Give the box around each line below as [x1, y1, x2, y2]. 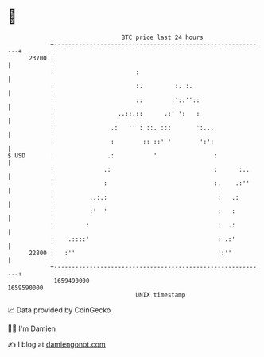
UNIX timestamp [135, 290, 186, 299]
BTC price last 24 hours [121, 33, 204, 41]
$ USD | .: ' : [7, 151, 218, 160]
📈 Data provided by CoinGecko [7, 305, 111, 315]
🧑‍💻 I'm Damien [7, 324, 56, 333]
